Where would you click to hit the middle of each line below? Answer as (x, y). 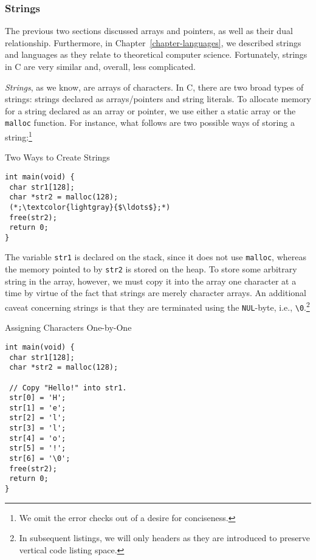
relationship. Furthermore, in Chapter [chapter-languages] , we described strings (153, 42)
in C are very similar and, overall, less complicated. (100, 66)
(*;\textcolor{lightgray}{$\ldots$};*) (90, 207)
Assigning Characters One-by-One (68, 327)
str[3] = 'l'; (38, 428)
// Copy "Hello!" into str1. (68, 388)
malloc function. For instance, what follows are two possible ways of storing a (150, 123)
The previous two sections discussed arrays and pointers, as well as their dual (149, 31)
